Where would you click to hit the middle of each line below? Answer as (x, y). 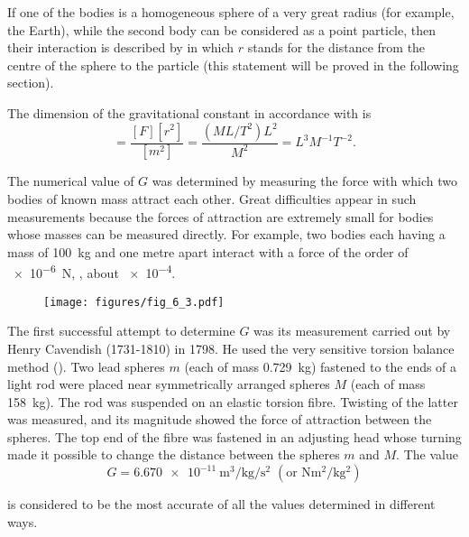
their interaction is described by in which (121, 47)
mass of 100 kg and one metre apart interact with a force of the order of (208, 251)
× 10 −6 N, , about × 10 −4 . (94, 272)
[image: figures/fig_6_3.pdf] (134, 302)
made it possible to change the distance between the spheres (174, 454)
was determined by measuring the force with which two (304, 181)
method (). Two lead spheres (86, 366)
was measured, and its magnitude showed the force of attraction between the (220, 419)
